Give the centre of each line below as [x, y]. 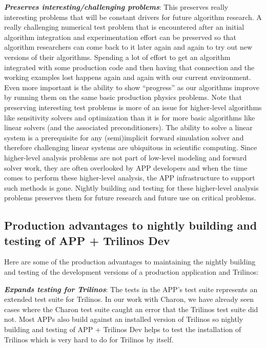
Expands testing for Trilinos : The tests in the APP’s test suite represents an [131, 289]
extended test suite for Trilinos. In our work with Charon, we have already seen [129, 299]
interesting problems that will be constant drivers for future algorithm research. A [133, 17]
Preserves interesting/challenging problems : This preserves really [116, 7]
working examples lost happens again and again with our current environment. [128, 77]
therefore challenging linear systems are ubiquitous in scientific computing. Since [131, 147]
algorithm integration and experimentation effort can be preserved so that [120, 37]
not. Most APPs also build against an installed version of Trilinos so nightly [124, 319]
